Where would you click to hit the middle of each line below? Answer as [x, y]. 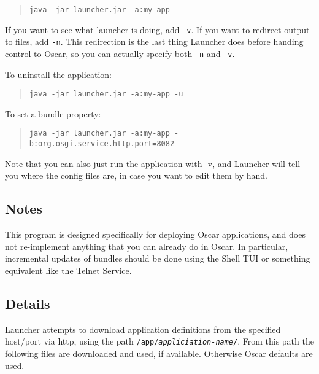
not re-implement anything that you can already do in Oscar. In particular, [147, 246]
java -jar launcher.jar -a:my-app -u [106, 94]
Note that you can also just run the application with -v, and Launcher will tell [153, 163]
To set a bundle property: [53, 113]
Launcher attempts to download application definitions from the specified [143, 329]
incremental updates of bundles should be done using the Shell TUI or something [158, 258]
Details [28, 303]
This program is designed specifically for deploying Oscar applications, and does [155, 234]
